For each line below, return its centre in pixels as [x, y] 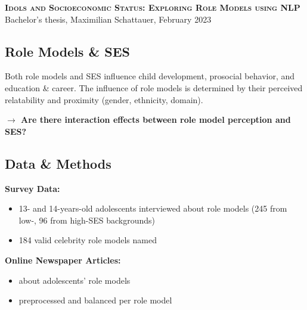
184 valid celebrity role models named [88, 240]
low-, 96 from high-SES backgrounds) [87, 220]
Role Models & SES [67, 51]
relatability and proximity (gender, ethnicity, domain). [104, 99]
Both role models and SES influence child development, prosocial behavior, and [150, 76]
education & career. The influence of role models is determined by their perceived [154, 87]
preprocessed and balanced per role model [95, 300]
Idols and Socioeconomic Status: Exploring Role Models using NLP [153, 7]
